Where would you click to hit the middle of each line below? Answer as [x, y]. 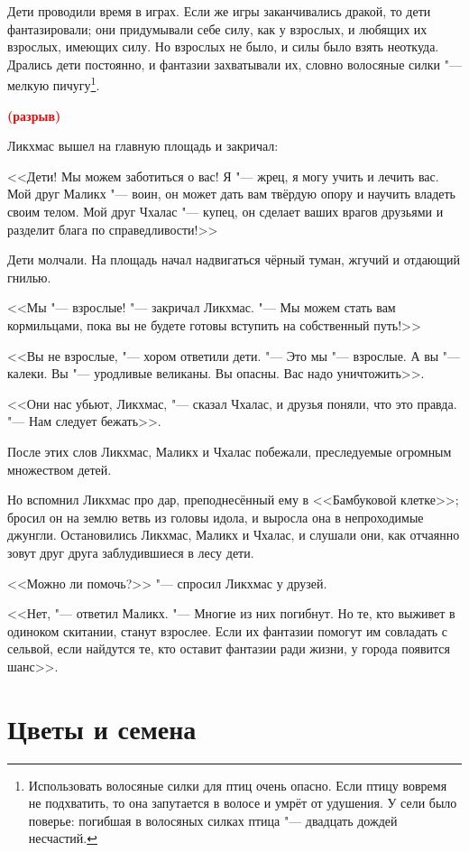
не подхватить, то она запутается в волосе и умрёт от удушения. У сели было [243, 803]
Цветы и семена [102, 728]
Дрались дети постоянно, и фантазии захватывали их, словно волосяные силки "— [234, 64]
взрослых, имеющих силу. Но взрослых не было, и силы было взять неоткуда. [223, 46]
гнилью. [29, 277]
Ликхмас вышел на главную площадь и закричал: [143, 146]
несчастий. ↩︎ [63, 838]
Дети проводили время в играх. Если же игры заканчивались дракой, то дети [219, 11]
